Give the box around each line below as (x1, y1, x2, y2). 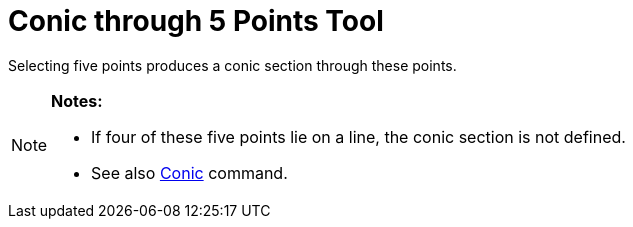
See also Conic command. (91, 162, 288, 183)
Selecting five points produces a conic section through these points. (8, 56, 457, 74)
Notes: (51, 90, 103, 111)
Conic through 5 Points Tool (8, 4, 384, 38)
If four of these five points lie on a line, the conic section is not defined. (91, 126, 626, 147)
